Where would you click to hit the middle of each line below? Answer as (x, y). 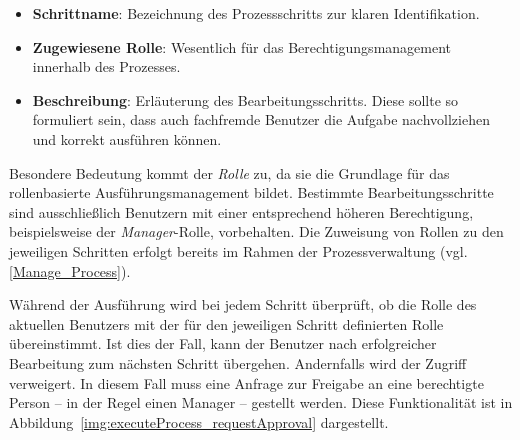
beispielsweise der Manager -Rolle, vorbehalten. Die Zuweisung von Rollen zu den (256, 231)
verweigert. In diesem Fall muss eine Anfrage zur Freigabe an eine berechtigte (246, 382)
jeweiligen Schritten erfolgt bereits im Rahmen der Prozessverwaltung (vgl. (238, 250)
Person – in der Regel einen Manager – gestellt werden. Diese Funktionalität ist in (261, 402)
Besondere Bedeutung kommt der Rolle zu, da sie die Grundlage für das (229, 172)
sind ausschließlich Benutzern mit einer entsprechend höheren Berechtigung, (241, 211)
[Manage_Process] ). (70, 270)
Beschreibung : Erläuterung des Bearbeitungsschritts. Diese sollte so (245, 99)
